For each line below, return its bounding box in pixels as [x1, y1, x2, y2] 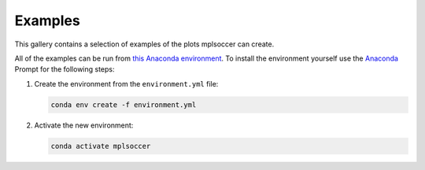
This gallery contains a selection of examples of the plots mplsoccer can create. [14, 39, 275, 49]
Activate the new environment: [34, 120, 134, 130]
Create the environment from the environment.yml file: [34, 79, 219, 88]
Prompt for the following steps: [14, 65, 115, 74]
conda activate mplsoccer [50, 142, 151, 150]
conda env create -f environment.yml [50, 100, 197, 109]
